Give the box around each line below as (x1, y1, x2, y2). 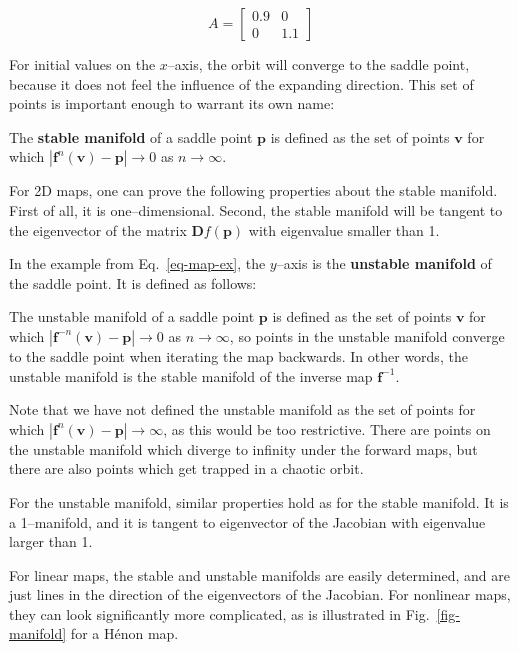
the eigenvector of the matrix (9, 219, 187, 240)
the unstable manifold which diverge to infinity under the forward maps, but (9, 438, 478, 459)
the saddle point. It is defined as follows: (9, 272, 257, 293)
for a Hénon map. (70, 623, 179, 644)
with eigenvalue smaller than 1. (248, 219, 440, 240)
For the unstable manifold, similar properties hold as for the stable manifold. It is (9, 491, 509, 512)
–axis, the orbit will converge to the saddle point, (167, 54, 470, 74)
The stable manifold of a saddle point (9, 126, 253, 147)
